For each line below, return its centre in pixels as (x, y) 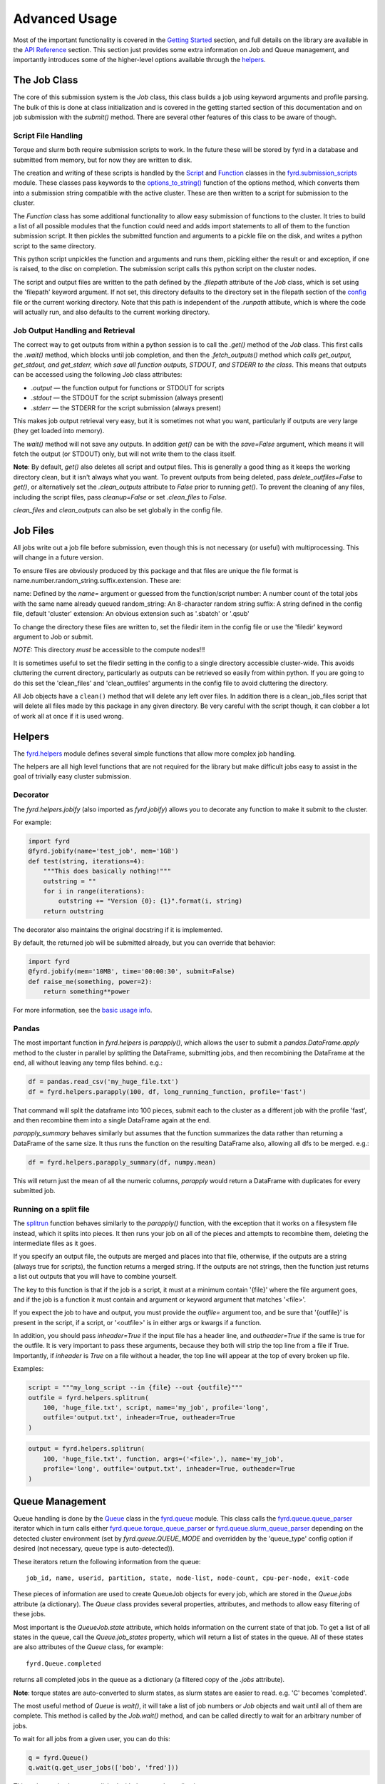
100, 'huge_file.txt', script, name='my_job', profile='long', (156, 1408)
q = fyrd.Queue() (58, 1758)
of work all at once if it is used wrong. (68, 716)
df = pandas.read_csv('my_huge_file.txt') (103, 1082)
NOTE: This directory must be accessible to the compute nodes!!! (109, 650)
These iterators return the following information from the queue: (107, 1561)
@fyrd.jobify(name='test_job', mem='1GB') (103, 851)
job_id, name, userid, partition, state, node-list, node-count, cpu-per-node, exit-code (188, 1578)
